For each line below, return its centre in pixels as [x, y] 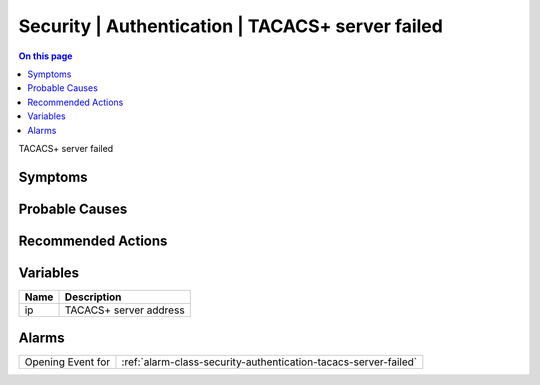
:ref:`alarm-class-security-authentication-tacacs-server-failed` [269, 362]
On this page [45, 56]
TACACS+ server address [124, 310]
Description [93, 297]
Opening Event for [67, 362]
